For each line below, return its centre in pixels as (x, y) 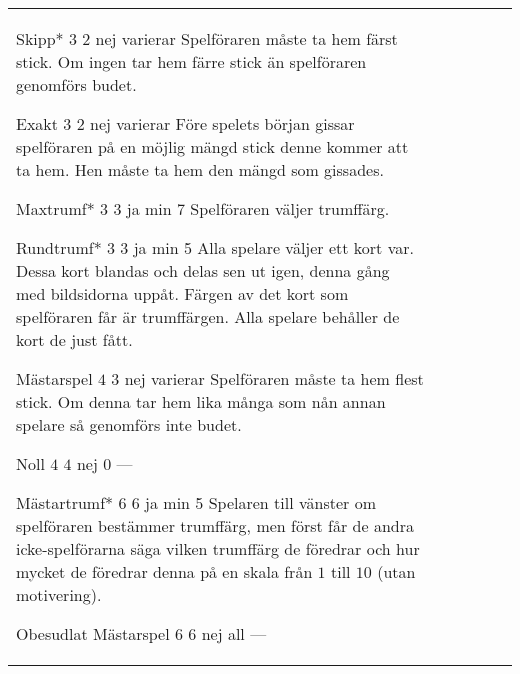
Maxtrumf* (55, 208)
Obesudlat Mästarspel (93, 633)
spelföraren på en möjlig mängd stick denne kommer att (212, 146)
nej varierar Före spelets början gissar (222, 123)
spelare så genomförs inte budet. (129, 424)
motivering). (59, 594)
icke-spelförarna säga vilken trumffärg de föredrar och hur (218, 548)
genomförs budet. (76, 84)
